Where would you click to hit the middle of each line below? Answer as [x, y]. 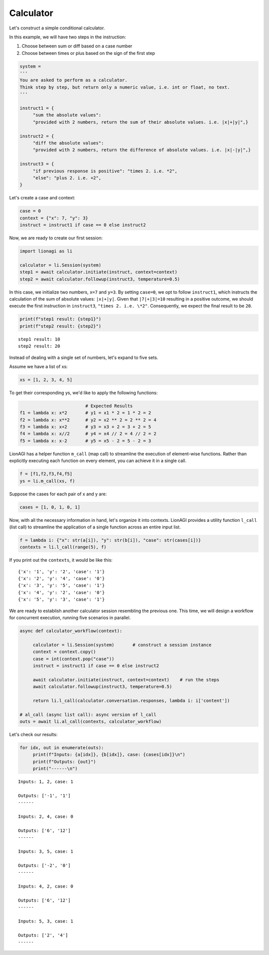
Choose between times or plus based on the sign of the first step [88, 53]
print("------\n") [55, 769]
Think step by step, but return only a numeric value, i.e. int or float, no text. [125, 87]
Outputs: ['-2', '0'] [44, 865]
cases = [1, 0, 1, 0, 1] [50, 507]
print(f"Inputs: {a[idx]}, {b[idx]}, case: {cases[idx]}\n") [109, 755]
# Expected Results [109, 406]
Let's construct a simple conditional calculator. [57, 28]
